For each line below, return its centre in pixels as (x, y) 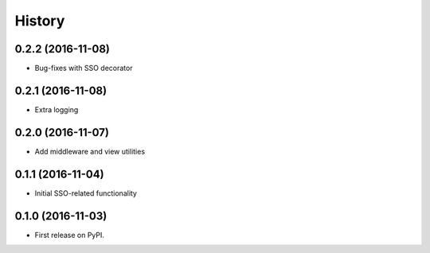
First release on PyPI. (70, 235)
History (40, 21)
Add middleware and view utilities (90, 151)
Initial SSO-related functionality (86, 193)
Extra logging (57, 109)
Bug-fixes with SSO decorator (84, 68)
